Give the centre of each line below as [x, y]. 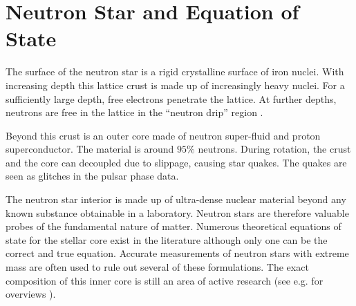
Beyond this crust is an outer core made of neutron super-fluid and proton [163, 135]
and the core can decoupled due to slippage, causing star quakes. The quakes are [176, 162]
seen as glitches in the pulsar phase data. [92, 176]
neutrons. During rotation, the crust [274, 149]
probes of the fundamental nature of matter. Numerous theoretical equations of [174, 226]
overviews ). [31, 294]
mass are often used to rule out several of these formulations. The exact [157, 267]
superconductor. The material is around [90, 149]
